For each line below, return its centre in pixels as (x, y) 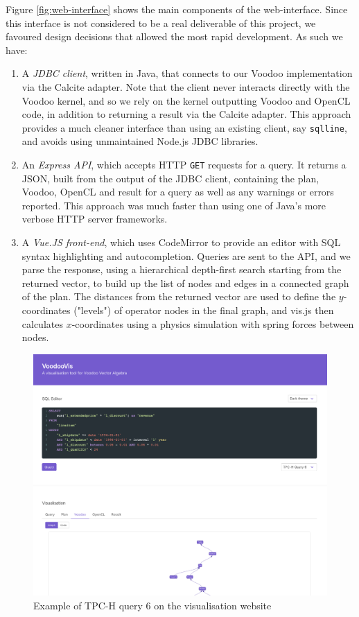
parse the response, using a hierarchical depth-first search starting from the (182, 269)
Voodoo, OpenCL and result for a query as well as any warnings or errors (178, 192)
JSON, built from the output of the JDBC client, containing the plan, (170, 178)
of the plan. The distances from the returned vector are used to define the (179, 296)
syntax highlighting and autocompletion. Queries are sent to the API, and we (186, 255)
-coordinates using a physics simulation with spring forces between (213, 323)
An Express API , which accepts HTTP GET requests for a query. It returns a (184, 164)
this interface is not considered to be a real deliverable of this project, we (161, 23)
